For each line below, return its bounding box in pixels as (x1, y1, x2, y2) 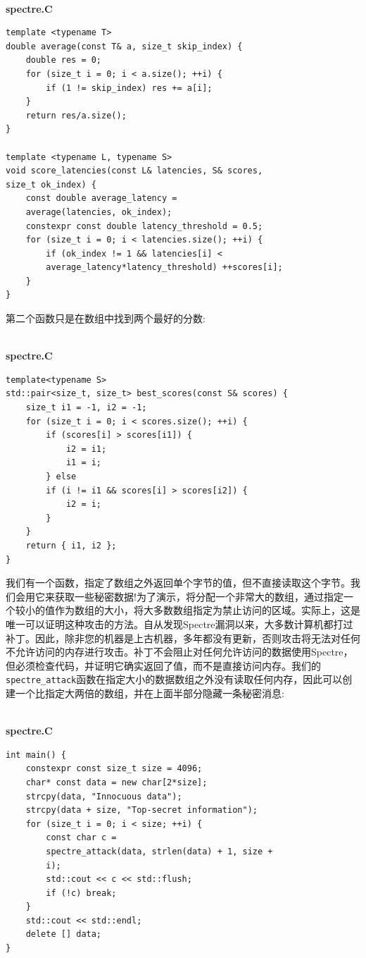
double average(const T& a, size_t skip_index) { (6, 41, 243, 51)
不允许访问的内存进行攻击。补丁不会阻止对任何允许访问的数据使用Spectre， (6, 644, 353, 659)
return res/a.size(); (25, 110, 127, 121)
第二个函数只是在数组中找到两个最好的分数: (6, 311, 206, 326)
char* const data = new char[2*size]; (25, 777, 208, 787)
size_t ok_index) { (6, 179, 96, 190)
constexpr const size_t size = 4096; (25, 763, 203, 774)
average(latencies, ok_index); (25, 207, 172, 217)
